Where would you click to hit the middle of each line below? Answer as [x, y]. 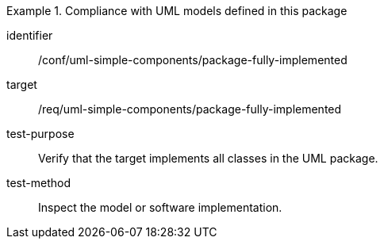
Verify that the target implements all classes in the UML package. [208, 158]
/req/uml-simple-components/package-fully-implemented [190, 109]
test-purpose [40, 134]
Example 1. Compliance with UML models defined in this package [177, 11]
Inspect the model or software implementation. [160, 207]
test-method [38, 183]
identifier [30, 35]
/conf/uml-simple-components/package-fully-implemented [193, 60]
